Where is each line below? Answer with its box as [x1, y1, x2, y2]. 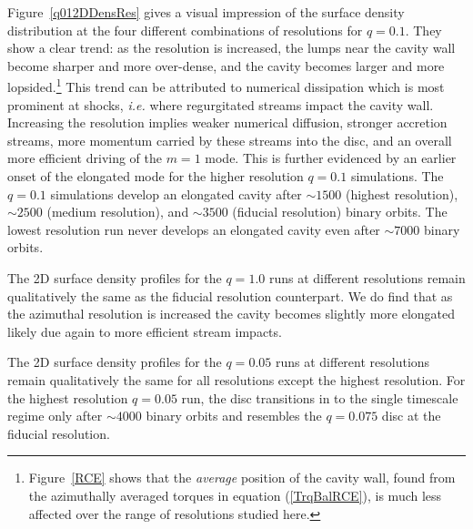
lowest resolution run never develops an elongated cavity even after [7, 219, 380, 239]
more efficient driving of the [7, 148, 163, 168]
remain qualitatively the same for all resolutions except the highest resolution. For [7, 370, 466, 389]
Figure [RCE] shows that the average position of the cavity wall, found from [28, 468, 456, 487]
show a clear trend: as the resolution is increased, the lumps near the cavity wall [7, 38, 456, 57]
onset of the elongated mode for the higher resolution [7, 167, 304, 185]
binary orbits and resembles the [146, 406, 322, 425]
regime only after [7, 406, 103, 425]
